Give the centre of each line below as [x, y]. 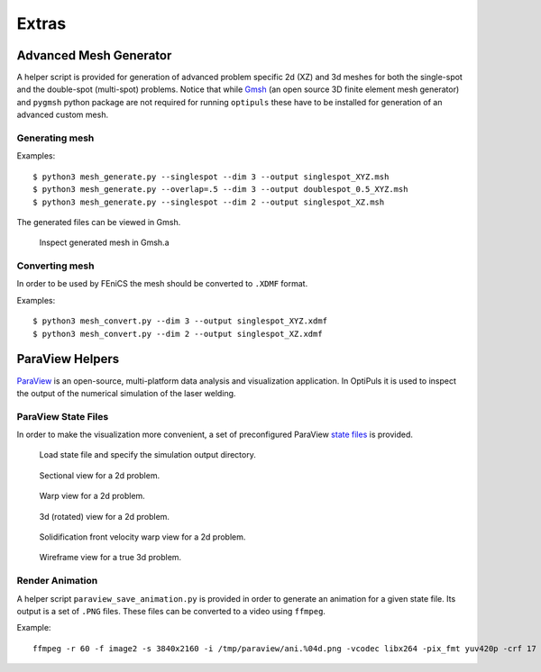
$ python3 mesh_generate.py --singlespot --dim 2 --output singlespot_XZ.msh [209, 202]
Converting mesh [55, 266]
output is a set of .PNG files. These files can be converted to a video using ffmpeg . [171, 611]
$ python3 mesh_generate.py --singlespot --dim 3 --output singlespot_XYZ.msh [211, 177]
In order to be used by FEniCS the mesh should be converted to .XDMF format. [162, 284]
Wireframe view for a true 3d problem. [110, 558]
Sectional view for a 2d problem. [100, 475]
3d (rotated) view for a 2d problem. [105, 516]
